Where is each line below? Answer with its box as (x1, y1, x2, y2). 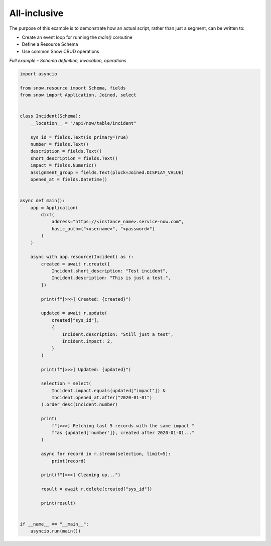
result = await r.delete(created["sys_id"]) (41, 486, 153, 492)
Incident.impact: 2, (62, 338, 113, 344)
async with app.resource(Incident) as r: (30, 254, 134, 260)
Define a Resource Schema (22, 41, 78, 47)
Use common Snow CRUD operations (22, 48, 100, 54)
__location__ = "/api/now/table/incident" (30, 120, 137, 126)
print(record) (51, 458, 86, 464)
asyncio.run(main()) (30, 528, 81, 534)
